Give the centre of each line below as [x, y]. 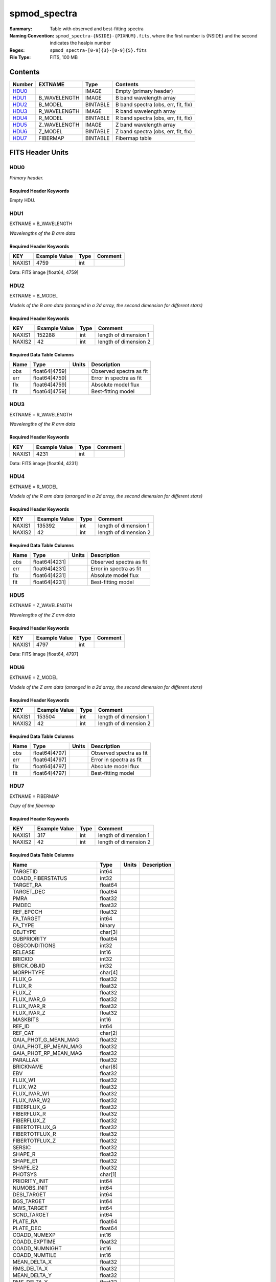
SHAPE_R [24, 1154]
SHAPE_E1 [25, 1161]
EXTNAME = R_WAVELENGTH [41, 414]
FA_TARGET [27, 919]
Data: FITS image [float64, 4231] [44, 463]
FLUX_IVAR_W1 [31, 1094]
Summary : [21, 29]
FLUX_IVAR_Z [29, 1013]
